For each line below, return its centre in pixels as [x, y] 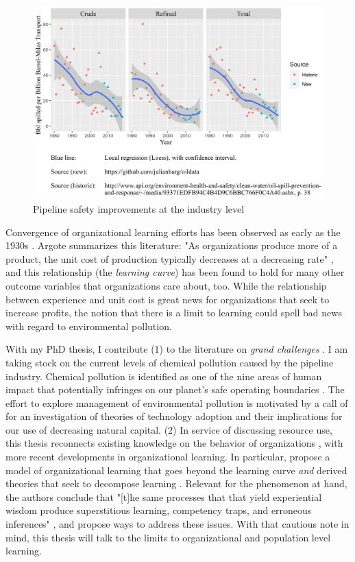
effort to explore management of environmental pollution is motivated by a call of [177, 402]
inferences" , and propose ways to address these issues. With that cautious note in [177, 524]
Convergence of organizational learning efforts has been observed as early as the [173, 232]
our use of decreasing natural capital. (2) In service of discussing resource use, [169, 429]
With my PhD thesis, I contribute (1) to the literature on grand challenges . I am [177, 349]
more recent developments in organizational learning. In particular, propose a [168, 457]
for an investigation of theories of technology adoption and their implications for [174, 416]
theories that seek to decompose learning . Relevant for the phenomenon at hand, [176, 483]
